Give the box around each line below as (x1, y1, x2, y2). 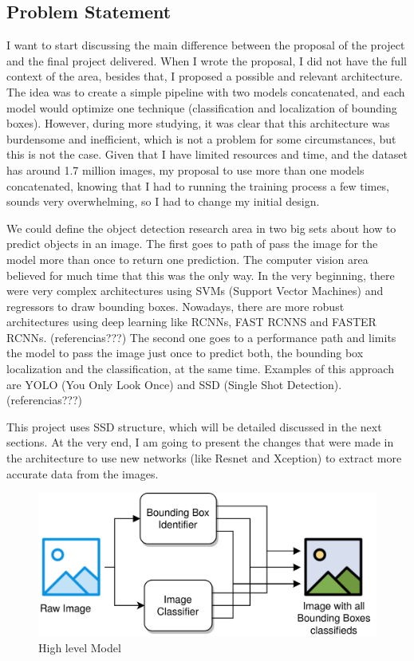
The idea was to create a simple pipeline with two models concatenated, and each (6, 83, 405, 100)
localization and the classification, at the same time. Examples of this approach (6, 360, 394, 377)
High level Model (38, 639, 121, 655)
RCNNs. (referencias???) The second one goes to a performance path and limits (6, 329, 396, 345)
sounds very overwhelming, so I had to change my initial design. (6, 193, 320, 210)
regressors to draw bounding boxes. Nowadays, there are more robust (6, 297, 345, 314)
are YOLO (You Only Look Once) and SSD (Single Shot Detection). (6, 376, 342, 392)
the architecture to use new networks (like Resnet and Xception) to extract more (6, 450, 402, 466)
